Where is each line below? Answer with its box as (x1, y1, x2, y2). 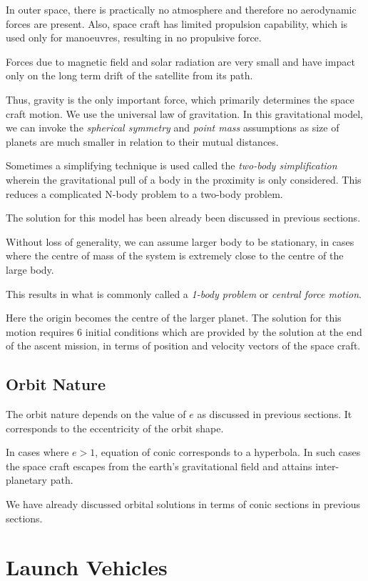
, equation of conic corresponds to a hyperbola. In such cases (95, 445, 361, 460)
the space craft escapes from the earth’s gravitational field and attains (6, 458, 312, 473)
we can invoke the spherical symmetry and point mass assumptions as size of (6, 120, 339, 135)
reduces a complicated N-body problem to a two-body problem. (6, 186, 283, 201)
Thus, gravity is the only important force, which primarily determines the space (6, 91, 354, 106)
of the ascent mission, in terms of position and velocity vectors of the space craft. (6, 338, 361, 353)
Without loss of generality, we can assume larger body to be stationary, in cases (6, 234, 354, 249)
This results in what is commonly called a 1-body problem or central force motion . (6, 286, 362, 301)
